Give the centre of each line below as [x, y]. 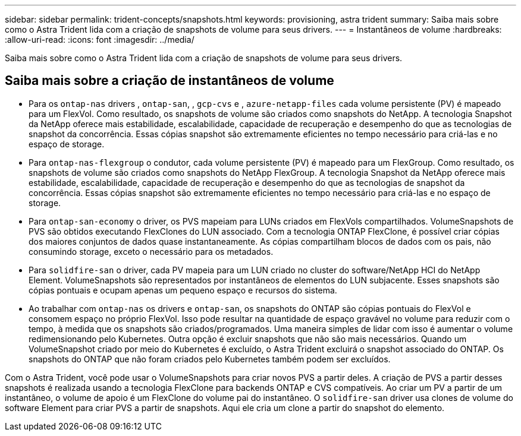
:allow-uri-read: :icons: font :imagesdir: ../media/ [100, 40]
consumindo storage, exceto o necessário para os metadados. [151, 251]
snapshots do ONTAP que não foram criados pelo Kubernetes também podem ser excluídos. [210, 359]
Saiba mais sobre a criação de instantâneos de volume [170, 81]
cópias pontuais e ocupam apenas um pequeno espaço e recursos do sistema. [183, 290]
